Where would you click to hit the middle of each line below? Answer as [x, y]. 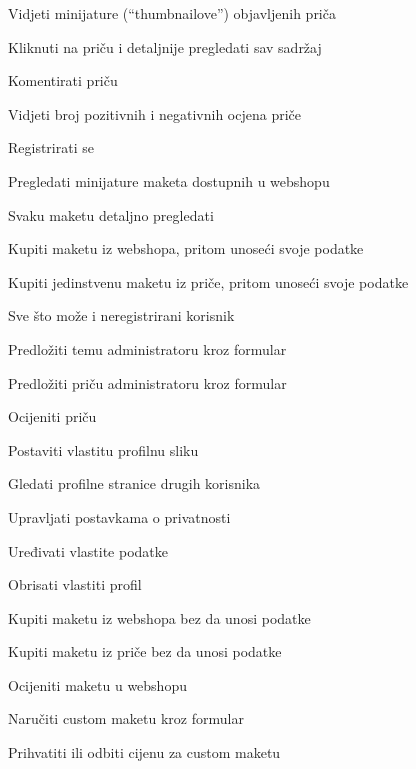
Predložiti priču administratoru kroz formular [147, 382]
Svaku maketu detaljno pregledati [111, 214]
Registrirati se [51, 147]
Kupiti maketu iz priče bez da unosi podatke [145, 651]
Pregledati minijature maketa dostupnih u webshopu [169, 180]
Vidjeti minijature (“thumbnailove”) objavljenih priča [172, 13]
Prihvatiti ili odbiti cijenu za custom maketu [144, 752]
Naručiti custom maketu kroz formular [126, 718]
